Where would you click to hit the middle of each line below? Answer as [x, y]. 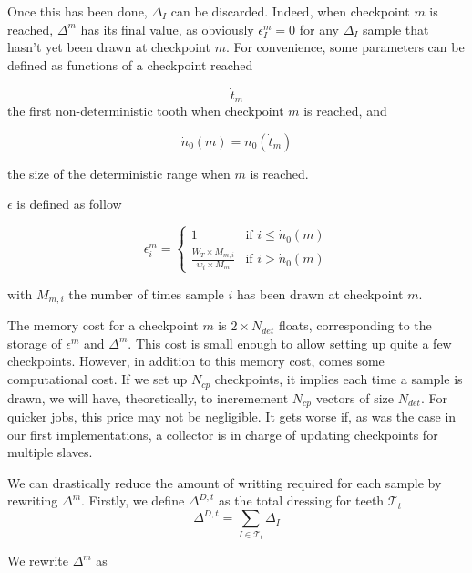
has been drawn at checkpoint [320, 293]
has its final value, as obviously [167, 29]
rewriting [33, 500]
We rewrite [38, 561]
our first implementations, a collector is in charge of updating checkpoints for [223, 434]
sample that [396, 29]
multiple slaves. [50, 452]
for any [319, 29]
